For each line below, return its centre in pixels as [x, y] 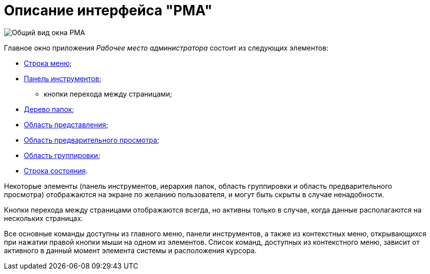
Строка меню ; [48, 63]
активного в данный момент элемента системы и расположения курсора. [130, 250]
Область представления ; [66, 124]
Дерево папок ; [49, 109]
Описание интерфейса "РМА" [108, 10]
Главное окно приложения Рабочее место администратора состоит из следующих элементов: [166, 48]
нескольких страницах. [44, 218]
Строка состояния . [56, 170]
